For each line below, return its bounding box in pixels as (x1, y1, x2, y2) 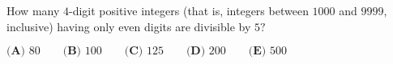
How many (6, 2, 60, 18)
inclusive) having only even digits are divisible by (6, 18, 251, 34)
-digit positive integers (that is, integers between (69, 2, 309, 18)
